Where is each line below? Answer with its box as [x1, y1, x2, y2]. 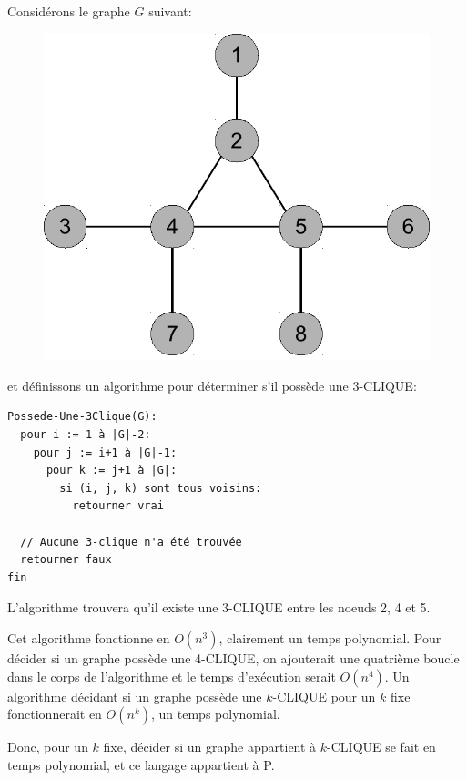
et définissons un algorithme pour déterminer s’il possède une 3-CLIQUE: [7, 375, 417, 395]
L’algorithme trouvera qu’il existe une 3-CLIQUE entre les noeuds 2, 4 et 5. [7, 598, 431, 617]
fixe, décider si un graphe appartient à [103, 737, 317, 756]
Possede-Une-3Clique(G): [7, 410, 157, 424]
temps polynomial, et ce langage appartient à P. [7, 754, 275, 774]
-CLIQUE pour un [272, 686, 376, 705]
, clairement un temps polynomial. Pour [218, 628, 442, 647]
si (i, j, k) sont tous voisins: [59, 481, 262, 495]
